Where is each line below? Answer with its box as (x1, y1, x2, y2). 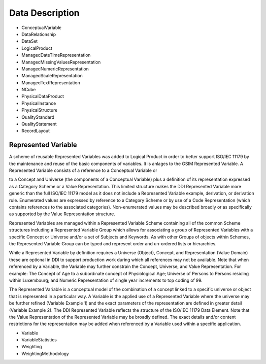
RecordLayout (21, 128, 50, 134)
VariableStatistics (21, 337, 57, 343)
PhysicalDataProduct (21, 94, 64, 99)
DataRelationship (21, 31, 56, 37)
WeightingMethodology (21, 350, 69, 357)
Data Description (9, 7, 80, 18)
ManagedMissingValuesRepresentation (21, 59, 101, 65)
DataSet (21, 38, 38, 44)
